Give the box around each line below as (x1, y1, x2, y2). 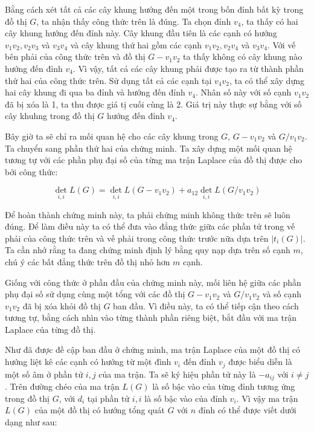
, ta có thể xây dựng (229, 74, 304, 86)
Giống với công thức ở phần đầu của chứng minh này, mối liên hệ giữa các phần (5, 276, 301, 288)
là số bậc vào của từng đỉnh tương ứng (152, 379, 295, 392)
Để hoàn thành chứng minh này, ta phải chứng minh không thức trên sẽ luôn (5, 208, 290, 221)
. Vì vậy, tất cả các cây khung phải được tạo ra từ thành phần (72, 62, 304, 74)
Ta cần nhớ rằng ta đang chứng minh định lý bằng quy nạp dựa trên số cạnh (5, 243, 290, 256)
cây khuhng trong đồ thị (5, 109, 95, 122)
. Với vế (267, 38, 296, 51)
